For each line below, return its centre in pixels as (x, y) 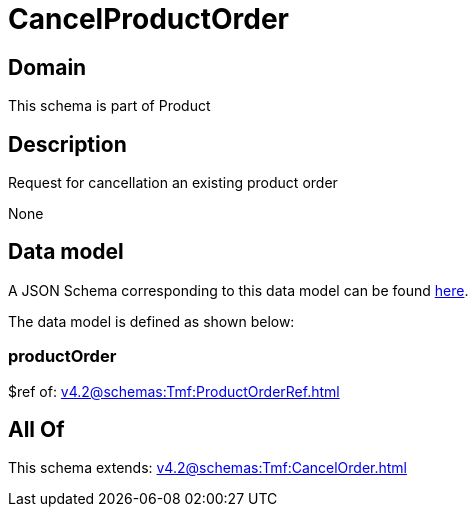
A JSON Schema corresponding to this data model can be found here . (238, 290)
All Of (36, 430)
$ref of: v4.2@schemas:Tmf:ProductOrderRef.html (174, 391)
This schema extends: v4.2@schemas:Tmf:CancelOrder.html (207, 468)
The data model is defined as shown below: (151, 321)
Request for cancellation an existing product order (173, 183)
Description (67, 144)
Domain (47, 67)
